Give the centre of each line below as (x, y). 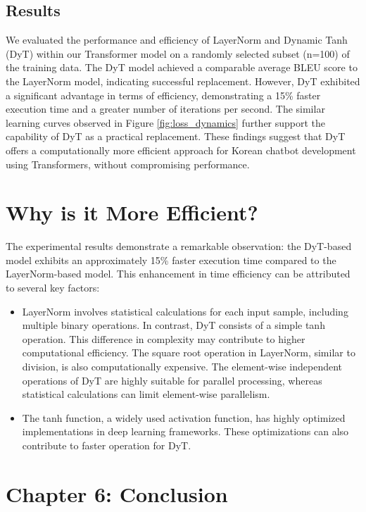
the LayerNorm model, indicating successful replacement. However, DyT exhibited (183, 81)
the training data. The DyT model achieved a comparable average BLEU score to (182, 67)
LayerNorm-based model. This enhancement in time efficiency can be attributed (178, 274)
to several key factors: (53, 288)
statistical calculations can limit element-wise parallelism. (146, 394)
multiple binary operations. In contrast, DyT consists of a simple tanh (173, 325)
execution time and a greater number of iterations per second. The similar (165, 109)
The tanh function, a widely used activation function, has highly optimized (184, 417)
